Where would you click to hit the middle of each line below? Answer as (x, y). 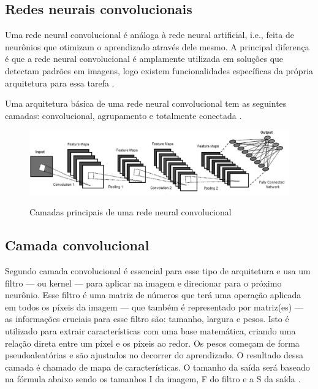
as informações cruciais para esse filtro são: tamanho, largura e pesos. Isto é (147, 319)
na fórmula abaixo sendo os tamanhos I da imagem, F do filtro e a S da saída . (153, 379)
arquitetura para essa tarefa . (60, 83)
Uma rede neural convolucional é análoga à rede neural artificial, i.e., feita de (150, 35)
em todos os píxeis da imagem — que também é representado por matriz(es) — (154, 306)
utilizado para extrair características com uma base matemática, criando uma (150, 330)
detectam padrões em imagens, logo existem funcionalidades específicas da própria (159, 70)
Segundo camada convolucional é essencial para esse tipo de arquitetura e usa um (158, 271)
